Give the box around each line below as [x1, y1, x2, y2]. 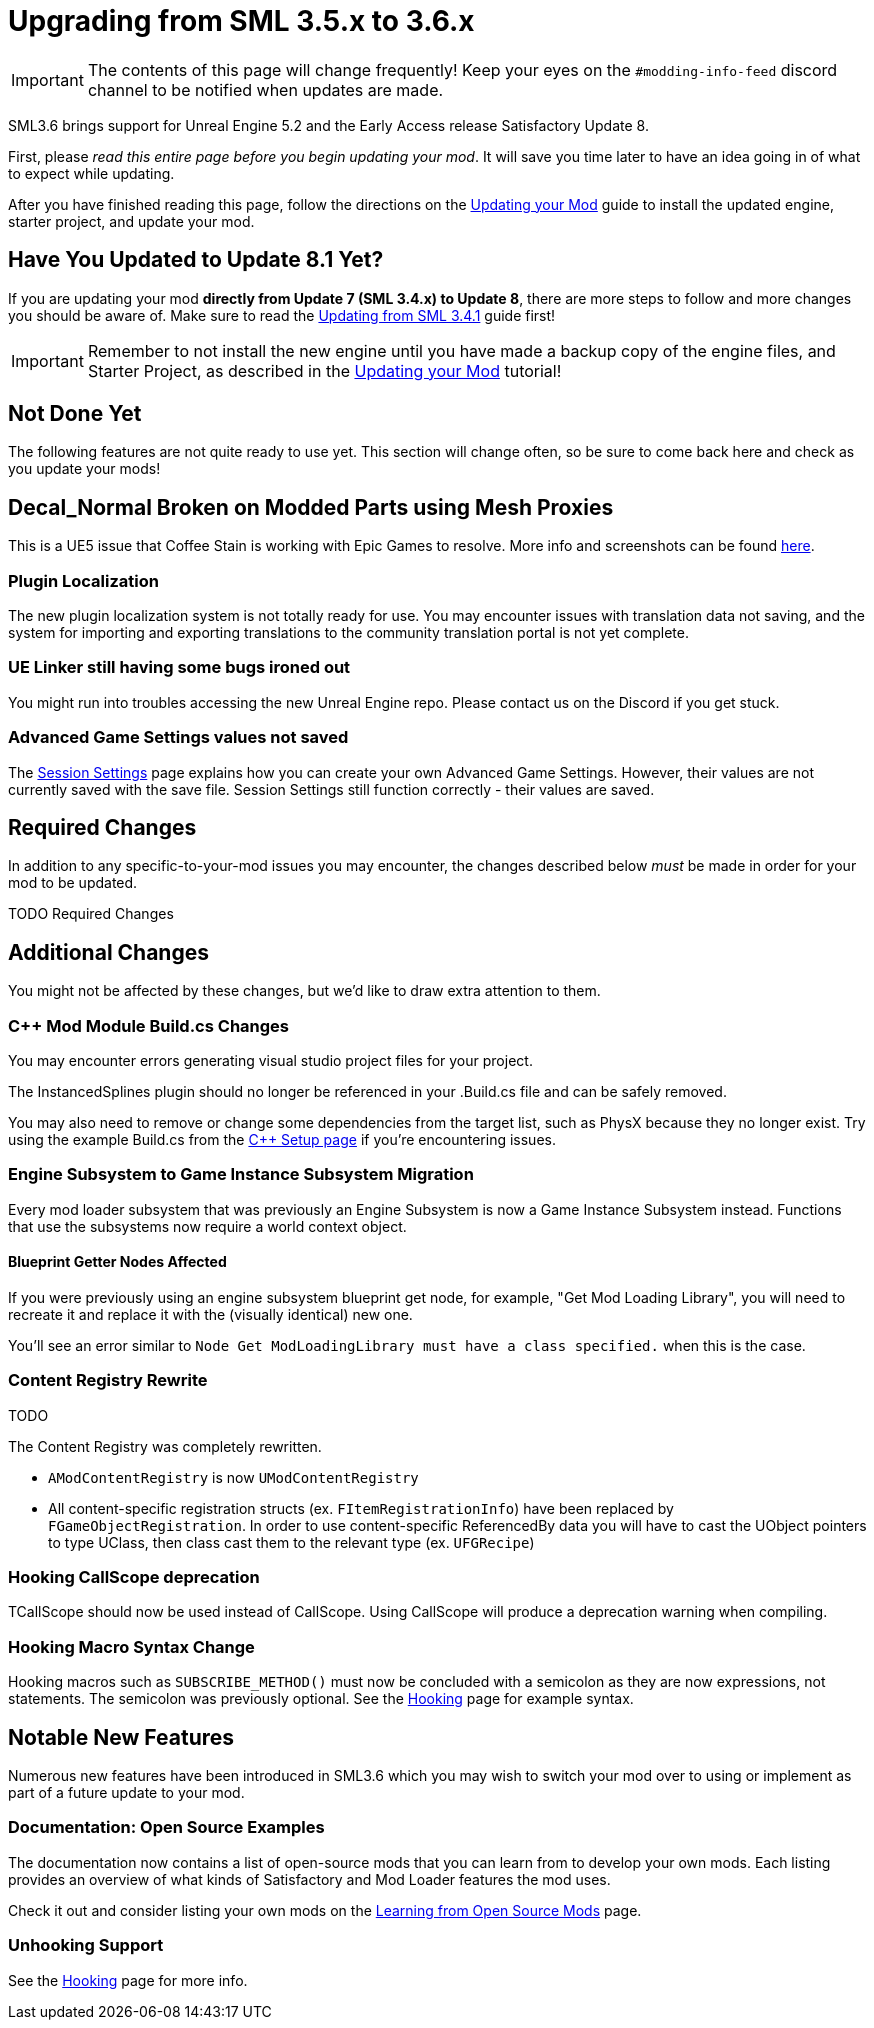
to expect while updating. [8, 164, 175, 182]
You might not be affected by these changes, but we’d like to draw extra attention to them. [8, 982, 601, 1000]
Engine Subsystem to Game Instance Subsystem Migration [8, 1164, 474, 1185]
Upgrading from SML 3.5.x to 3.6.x [8, 4, 475, 38]
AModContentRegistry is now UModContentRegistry [48, 1468, 419, 1486]
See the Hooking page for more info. [8, 1971, 248, 1989]
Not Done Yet [8, 401, 142, 427]
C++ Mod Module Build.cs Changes [8, 1015, 289, 1036]
